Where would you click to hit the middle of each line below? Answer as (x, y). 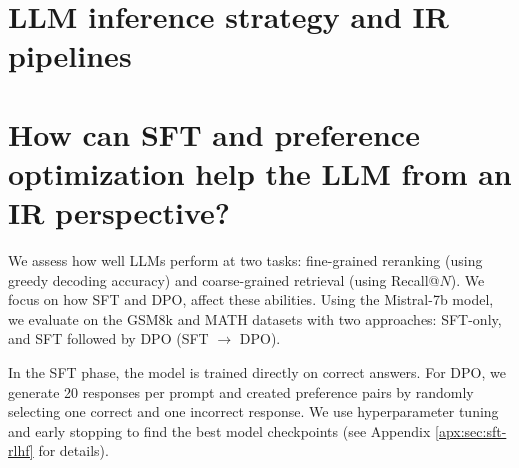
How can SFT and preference (214, 133)
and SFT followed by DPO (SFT (108, 338)
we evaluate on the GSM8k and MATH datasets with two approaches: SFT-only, (255, 318)
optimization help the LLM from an (260, 172)
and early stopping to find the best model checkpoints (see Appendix (219, 430)
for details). (73, 450)
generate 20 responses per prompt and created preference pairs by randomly (241, 391)
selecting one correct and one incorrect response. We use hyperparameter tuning (253, 411)
